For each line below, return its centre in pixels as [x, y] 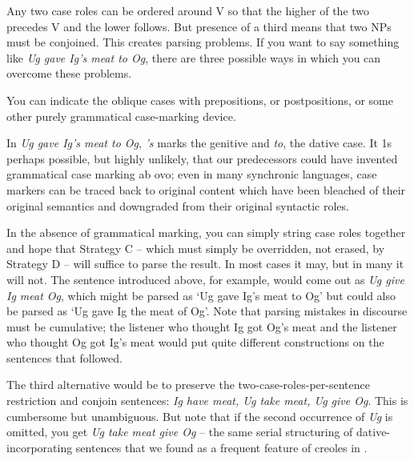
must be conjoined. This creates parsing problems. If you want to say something [203, 42]
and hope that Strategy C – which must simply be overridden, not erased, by [196, 248]
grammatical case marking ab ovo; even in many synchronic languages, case [192, 174]
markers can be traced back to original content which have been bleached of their [206, 189]
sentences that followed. [64, 357]
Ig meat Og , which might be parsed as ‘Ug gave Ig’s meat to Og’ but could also [201, 295]
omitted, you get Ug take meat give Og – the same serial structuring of [180, 432]
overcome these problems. [69, 73]
